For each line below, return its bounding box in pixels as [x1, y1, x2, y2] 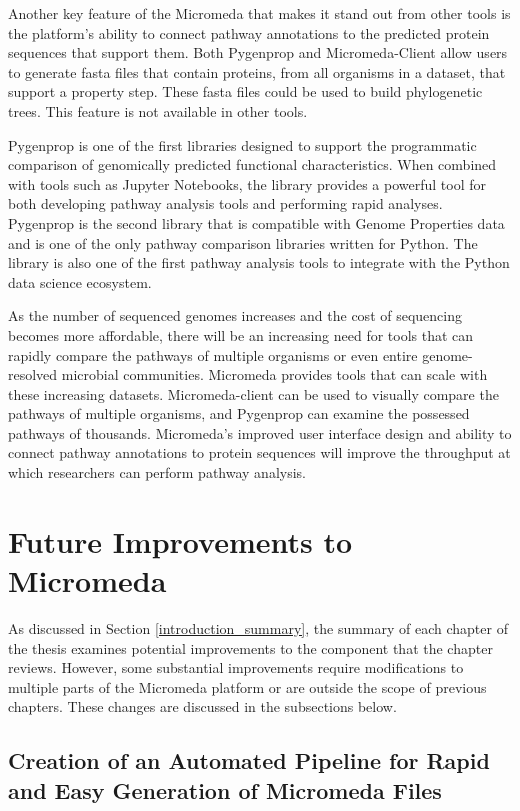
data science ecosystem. [8, 271, 152, 292]
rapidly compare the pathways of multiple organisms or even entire [8, 344, 418, 365]
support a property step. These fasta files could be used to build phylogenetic [8, 81, 483, 102]
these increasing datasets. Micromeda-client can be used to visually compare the [8, 383, 499, 404]
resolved [8, 364, 58, 385]
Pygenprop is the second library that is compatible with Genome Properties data [8, 212, 505, 233]
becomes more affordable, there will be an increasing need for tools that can [8, 324, 474, 345]
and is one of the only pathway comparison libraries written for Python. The [8, 232, 478, 253]
